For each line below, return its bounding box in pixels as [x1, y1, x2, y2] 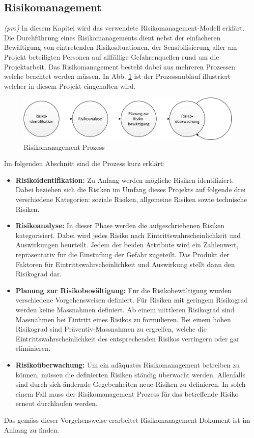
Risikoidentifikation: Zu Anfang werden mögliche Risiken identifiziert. [15, 174, 234, 185]
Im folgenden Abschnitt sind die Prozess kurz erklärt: [4, 158, 165, 168]
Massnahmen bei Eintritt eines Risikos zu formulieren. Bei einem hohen [15, 314, 231, 324]
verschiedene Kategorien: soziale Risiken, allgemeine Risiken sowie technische [15, 194, 247, 204]
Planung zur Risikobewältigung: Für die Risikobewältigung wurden [15, 285, 232, 295]
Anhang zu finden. [4, 424, 59, 435]
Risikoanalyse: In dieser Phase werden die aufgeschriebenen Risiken [15, 220, 225, 231]
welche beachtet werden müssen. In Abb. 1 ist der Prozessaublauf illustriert [4, 71, 231, 81]
